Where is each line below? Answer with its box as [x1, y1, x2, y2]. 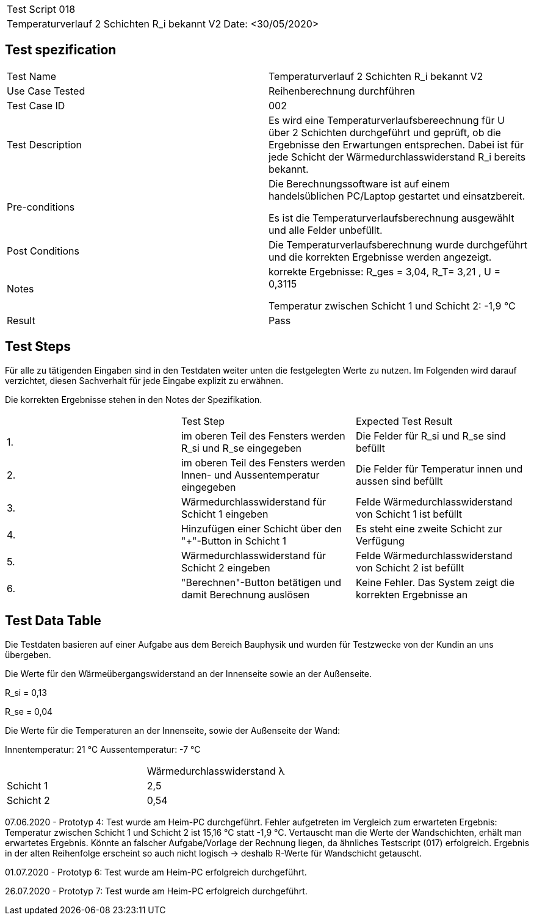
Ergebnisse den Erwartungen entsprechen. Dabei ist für [269, 138, 524, 151]
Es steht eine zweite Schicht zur [355, 522, 503, 535]
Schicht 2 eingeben [181, 561, 270, 574]
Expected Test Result [355, 415, 453, 427]
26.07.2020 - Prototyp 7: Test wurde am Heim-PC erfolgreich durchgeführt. [5, 885, 308, 896]
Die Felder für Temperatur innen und [355, 462, 523, 475]
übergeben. [5, 649, 51, 660]
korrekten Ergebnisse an [355, 588, 468, 601]
